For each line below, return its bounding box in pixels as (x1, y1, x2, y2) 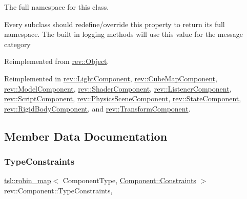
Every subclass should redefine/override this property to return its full (4, 18, 225, 29)
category (4, 38, 31, 49)
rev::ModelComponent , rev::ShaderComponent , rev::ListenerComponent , (4, 83, 232, 94)
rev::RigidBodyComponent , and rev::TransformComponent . (4, 103, 191, 114)
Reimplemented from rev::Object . (4, 56, 109, 67)
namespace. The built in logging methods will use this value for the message (4, 29, 243, 39)
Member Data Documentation (4, 128, 168, 144)
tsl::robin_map (4, 175, 51, 186)
